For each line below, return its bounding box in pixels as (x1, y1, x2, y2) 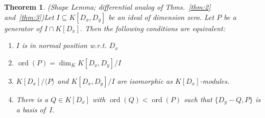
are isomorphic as (117, 75, 173, 86)
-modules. (200, 75, 230, 86)
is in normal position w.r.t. (21, 40, 107, 51)
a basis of (16, 104, 46, 115)
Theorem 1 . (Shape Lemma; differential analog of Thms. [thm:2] (4, 2, 211, 12)
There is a (16, 93, 49, 104)
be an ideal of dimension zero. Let (108, 11, 214, 22)
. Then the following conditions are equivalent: (80, 22, 225, 33)
